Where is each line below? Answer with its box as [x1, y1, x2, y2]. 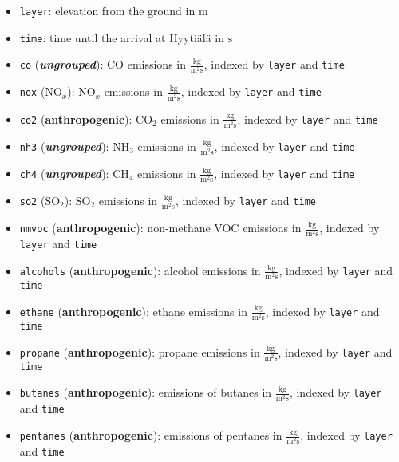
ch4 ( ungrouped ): [19, 164, 109, 181]
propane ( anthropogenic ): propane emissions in [19, 343, 260, 360]
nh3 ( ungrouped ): [19, 137, 109, 154]
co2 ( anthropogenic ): [19, 110, 132, 127]
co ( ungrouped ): [19, 56, 104, 73]
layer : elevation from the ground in [19, 2, 196, 18]
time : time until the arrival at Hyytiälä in [19, 29, 225, 45]
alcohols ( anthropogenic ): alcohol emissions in [19, 262, 261, 278]
